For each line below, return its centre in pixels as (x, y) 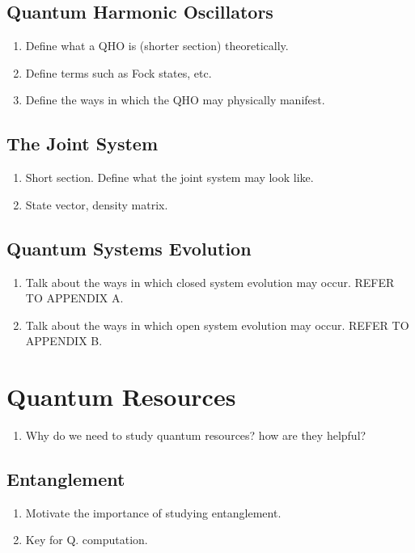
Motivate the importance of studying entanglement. (153, 512)
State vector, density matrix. (97, 204)
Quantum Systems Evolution (129, 248)
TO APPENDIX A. (74, 298)
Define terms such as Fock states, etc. (119, 72)
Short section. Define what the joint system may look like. (169, 177)
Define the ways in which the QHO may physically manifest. (175, 100)
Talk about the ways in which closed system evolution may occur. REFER (210, 282)
